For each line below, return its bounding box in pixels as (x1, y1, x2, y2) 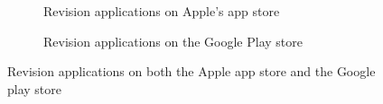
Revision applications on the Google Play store (43, 31, 303, 50)
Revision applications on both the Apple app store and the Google (7, 62, 376, 81)
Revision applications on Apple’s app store (43, 2, 280, 20)
